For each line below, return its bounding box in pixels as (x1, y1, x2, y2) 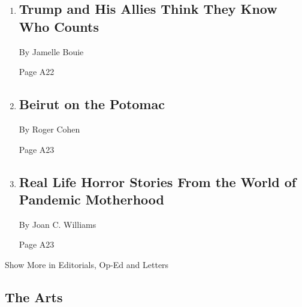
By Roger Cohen (19, 122, 80, 135)
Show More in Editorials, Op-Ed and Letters (5, 258, 169, 270)
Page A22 (19, 65, 55, 78)
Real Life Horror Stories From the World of (19, 172, 297, 191)
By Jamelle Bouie (19, 45, 84, 58)
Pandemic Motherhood (19, 189, 165, 208)
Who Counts (19, 17, 99, 35)
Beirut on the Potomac (19, 95, 165, 113)
